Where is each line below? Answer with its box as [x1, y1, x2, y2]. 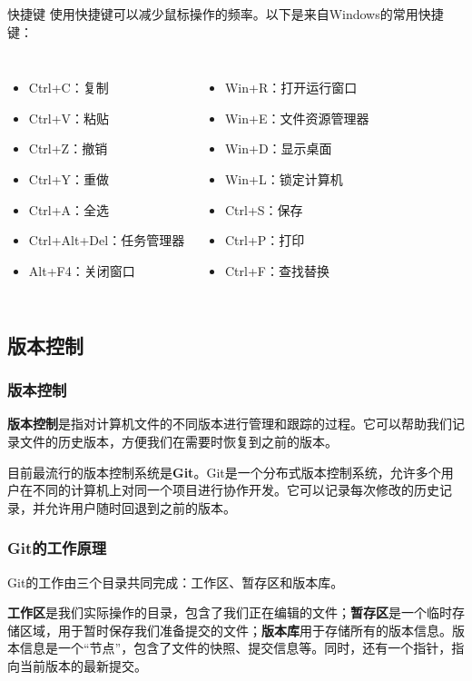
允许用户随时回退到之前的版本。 [44, 498, 236, 517]
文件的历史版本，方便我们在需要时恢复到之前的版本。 [19, 431, 338, 450]
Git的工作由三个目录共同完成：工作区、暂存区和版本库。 [7, 572, 344, 591]
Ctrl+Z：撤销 [28, 139, 108, 158]
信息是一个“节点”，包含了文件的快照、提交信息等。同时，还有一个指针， [19, 638, 452, 657]
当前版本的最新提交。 [19, 656, 147, 675]
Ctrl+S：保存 [224, 200, 303, 219]
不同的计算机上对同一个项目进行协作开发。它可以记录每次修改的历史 [32, 480, 439, 499]
